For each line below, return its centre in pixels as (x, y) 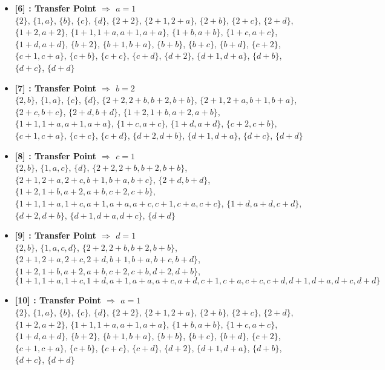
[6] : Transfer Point (55, 8)
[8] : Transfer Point (55, 155)
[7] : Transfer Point (55, 88)
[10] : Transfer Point (58, 300)
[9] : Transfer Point (55, 235)
